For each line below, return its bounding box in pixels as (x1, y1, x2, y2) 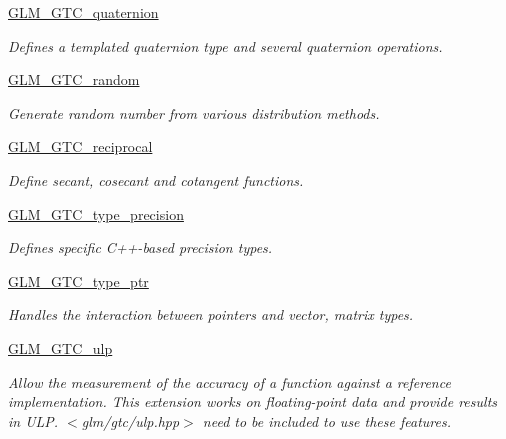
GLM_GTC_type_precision (8, 203, 184, 224)
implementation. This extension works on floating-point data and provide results (8, 391, 498, 412)
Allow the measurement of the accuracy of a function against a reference (8, 371, 451, 392)
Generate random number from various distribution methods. (8, 102, 380, 123)
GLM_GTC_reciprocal (8, 136, 153, 157)
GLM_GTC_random (8, 69, 140, 90)
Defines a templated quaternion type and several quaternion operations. (8, 35, 443, 56)
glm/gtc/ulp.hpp (81, 410, 180, 431)
